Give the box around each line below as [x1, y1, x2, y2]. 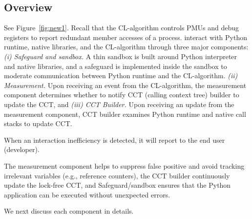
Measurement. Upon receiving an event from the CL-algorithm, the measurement [4, 80, 247, 90]
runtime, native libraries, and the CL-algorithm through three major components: [4, 42, 249, 52]
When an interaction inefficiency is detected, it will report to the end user [4, 134, 225, 145]
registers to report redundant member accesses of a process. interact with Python [4, 32, 248, 42]
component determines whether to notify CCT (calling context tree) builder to [4, 89, 239, 100]
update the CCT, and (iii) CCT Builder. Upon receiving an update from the [4, 99, 234, 109]
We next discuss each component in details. [4, 206, 134, 216]
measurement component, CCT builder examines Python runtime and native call [4, 109, 246, 119]
